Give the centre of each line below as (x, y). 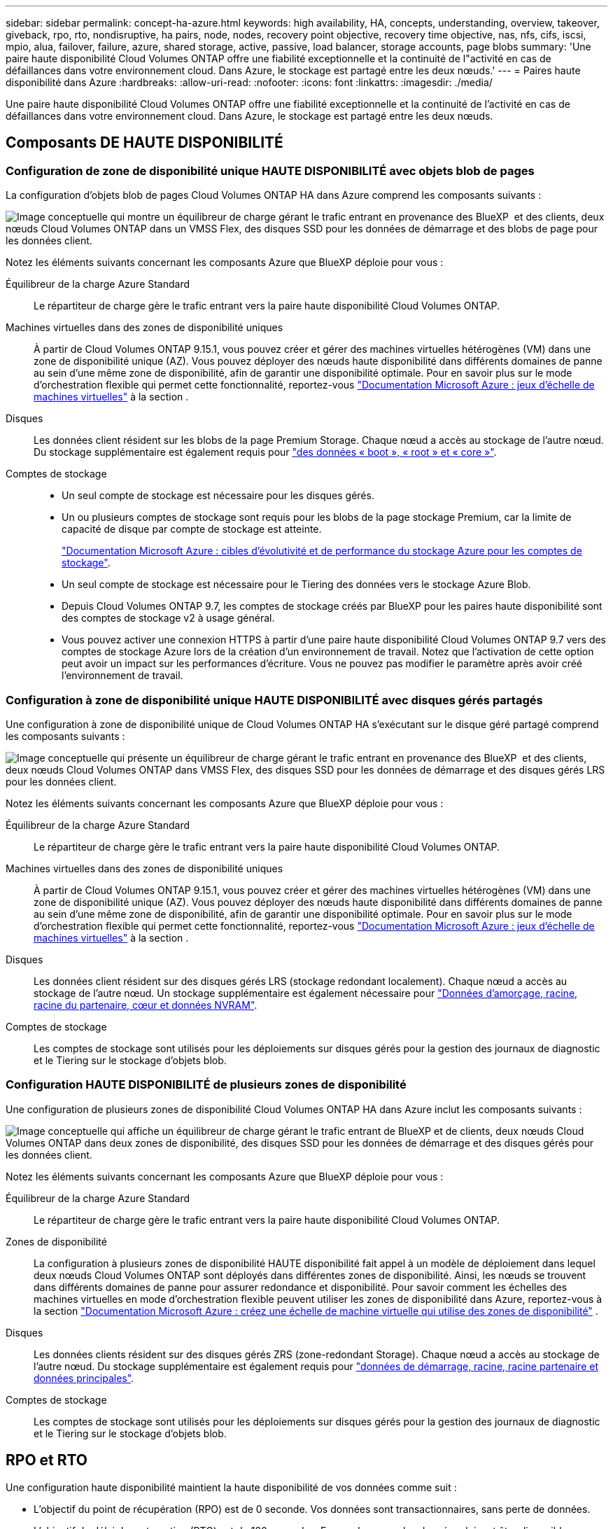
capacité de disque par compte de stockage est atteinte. (192, 529)
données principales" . (84, 1378)
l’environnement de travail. (122, 676)
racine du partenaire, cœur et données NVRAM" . (146, 1005)
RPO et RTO (47, 1460)
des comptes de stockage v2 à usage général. (168, 618)
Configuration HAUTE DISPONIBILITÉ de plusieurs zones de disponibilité (206, 1085)
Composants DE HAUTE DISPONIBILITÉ (145, 143)
